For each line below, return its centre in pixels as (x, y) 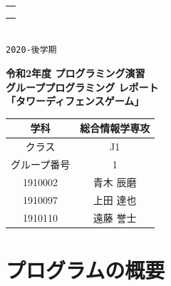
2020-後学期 (31, 50)
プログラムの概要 (85, 269)
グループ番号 (41, 164)
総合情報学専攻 (115, 128)
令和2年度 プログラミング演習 (76, 73)
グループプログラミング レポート (82, 87)
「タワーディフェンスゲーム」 (75, 101)
